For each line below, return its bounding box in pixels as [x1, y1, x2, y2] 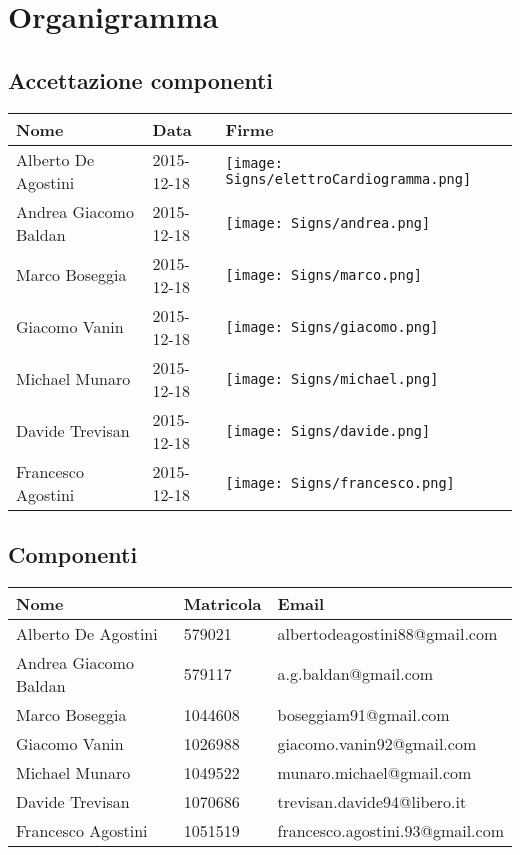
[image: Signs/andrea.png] [225, 214, 431, 231]
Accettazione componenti [8, 64, 274, 95]
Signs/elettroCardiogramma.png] [225, 170, 472, 187]
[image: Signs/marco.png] [225, 266, 423, 283]
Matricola [183, 591, 262, 615]
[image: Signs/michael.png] [225, 370, 439, 387]
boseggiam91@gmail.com [277, 702, 450, 726]
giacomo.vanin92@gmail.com [277, 731, 477, 755]
